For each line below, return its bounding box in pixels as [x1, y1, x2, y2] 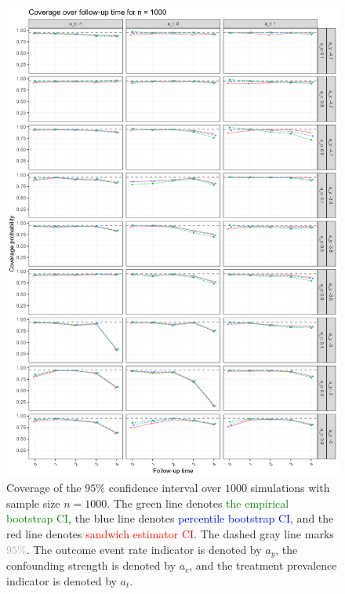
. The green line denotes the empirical [107, 494, 289, 511]
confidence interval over [108, 479, 222, 496]
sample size [6, 494, 60, 511]
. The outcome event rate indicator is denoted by [26, 541, 262, 557]
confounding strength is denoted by [6, 557, 176, 574]
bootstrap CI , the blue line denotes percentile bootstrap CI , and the [6, 510, 334, 527]
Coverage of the [6, 479, 82, 496]
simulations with [250, 479, 330, 496]
